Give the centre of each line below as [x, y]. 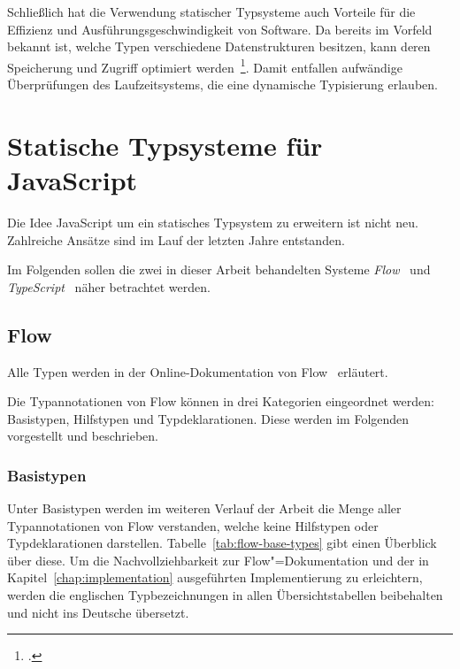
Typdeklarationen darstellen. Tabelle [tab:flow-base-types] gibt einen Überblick [222, 543]
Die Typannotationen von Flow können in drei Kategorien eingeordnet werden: [221, 401]
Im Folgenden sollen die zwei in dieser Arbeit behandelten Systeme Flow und [219, 269]
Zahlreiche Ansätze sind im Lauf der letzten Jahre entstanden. [176, 239]
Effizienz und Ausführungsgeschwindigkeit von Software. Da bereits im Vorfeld [220, 29]
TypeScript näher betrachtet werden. [109, 286]
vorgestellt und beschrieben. [83, 436]
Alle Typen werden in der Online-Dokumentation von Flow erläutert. [198, 371]
